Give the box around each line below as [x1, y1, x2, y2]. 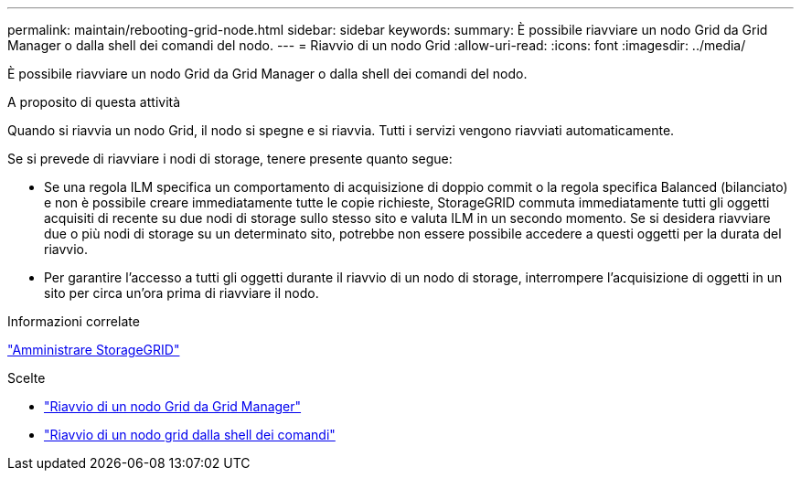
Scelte [7, 370, 46, 386]
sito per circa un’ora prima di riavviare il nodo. [44, 285, 319, 301]
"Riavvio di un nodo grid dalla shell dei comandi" [44, 427, 336, 442]
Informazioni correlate [7, 313, 140, 329]
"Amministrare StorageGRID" [7, 342, 180, 357]
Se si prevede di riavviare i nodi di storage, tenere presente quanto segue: [7, 151, 453, 166]
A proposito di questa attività [7, 94, 181, 110]
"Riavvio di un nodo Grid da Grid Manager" [44, 398, 302, 414]
